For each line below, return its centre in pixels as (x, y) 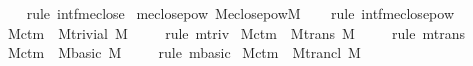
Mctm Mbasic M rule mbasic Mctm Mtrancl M (184, 52)
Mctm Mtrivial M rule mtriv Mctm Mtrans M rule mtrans (236, 32)
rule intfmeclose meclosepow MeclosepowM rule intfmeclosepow (240, 13)
